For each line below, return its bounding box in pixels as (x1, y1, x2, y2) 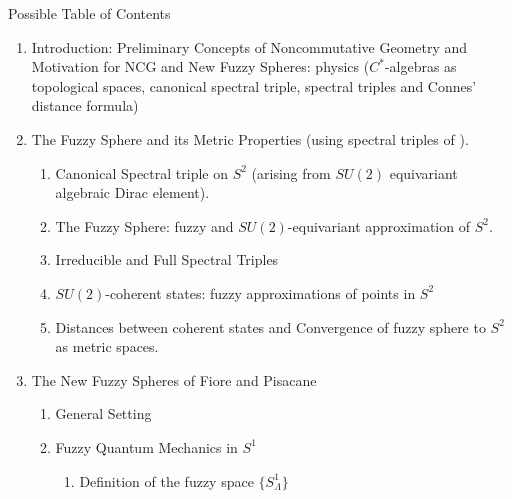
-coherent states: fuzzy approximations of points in (105, 282, 416, 303)
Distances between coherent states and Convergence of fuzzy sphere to (55, 316, 486, 337)
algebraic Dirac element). (55, 182, 210, 203)
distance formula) (31, 95, 139, 116)
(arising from (251, 162, 331, 183)
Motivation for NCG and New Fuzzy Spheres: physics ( (31, 56, 370, 77)
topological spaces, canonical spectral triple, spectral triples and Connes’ (31, 75, 477, 96)
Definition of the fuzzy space (79, 470, 254, 491)
